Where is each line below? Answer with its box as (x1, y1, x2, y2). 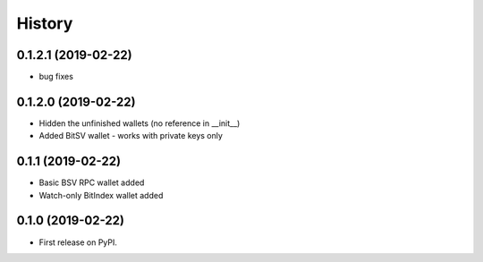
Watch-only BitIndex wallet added (38, 190, 164, 200)
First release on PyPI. (38, 237, 118, 248)
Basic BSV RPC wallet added (38, 177, 145, 188)
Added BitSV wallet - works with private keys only (38, 131, 224, 141)
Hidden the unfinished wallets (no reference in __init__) (38, 117, 241, 129)
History (16, 13, 73, 33)
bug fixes (38, 72, 73, 82)
